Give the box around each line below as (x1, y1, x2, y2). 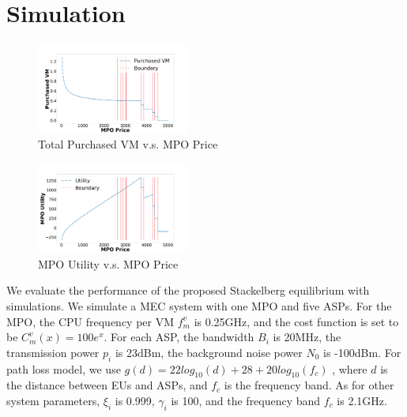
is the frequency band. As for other (224, 377, 394, 393)
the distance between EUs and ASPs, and (6, 377, 208, 393)
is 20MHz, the (273, 329, 341, 345)
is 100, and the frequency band (171, 393, 321, 408)
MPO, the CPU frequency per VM (6, 313, 175, 329)
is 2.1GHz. (337, 393, 387, 408)
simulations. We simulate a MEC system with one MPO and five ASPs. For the (6, 298, 392, 314)
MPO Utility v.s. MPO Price (38, 255, 179, 272)
